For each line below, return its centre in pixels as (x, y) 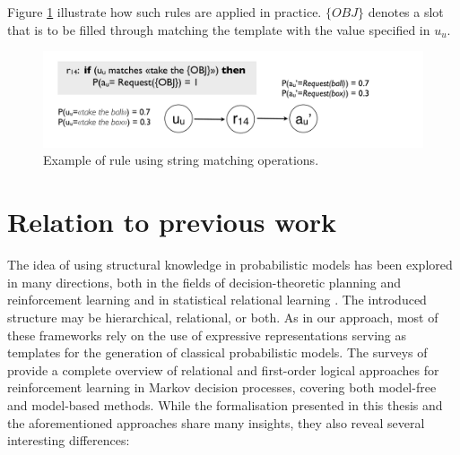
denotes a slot (406, 12)
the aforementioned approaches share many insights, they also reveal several (216, 422)
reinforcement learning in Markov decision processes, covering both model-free (222, 387)
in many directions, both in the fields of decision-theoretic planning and (204, 282)
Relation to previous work (172, 222)
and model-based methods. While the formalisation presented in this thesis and (225, 404)
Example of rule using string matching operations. (181, 160)
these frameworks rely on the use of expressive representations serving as (207, 335)
